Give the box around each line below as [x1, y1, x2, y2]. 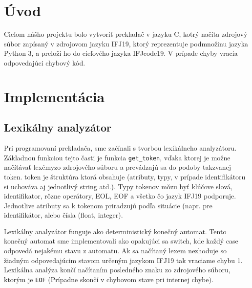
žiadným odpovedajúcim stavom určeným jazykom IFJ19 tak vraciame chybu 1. [4, 255, 243, 265]
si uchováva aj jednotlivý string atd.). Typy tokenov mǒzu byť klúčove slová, [4, 181, 232, 191]
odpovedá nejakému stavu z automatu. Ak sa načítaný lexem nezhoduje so [4, 245, 227, 256]
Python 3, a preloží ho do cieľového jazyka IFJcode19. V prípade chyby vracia [4, 48, 238, 58]
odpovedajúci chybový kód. [4, 57, 85, 67]
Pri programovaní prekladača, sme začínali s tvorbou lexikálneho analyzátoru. [4, 143, 237, 153]
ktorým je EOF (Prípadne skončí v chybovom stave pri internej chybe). [4, 274, 213, 284]
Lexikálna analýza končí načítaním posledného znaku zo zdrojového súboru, [4, 265, 231, 275]
